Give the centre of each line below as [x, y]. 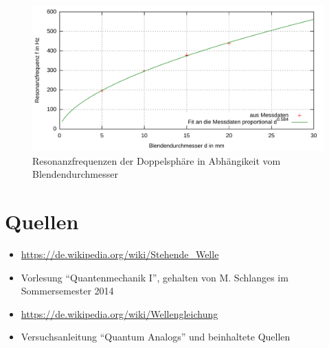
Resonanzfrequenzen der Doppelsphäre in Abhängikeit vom [157, 160]
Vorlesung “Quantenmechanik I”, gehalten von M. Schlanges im [155, 277]
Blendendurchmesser [75, 174]
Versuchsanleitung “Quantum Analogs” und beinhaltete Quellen [156, 337]
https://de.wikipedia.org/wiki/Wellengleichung [120, 313]
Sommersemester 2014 [67, 291]
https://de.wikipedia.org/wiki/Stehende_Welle [120, 254]
